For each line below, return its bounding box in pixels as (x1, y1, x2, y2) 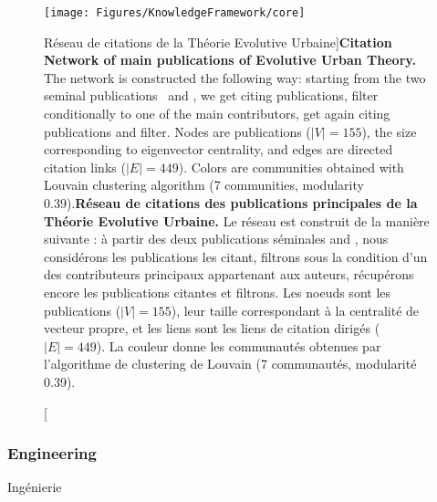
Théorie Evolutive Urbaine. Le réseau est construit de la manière (44, 211, 430, 230)
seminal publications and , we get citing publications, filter (44, 86, 379, 105)
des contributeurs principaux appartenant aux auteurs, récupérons (44, 265, 414, 284)
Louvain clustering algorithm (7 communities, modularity (44, 175, 364, 194)
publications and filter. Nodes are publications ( (44, 121, 311, 141)
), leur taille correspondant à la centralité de (171, 300, 420, 319)
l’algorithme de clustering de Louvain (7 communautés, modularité (44, 354, 417, 373)
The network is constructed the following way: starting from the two (44, 68, 426, 87)
